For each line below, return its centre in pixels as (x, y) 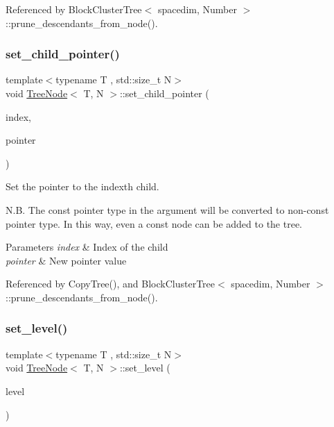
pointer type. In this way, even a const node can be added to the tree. (154, 223)
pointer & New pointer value (66, 260)
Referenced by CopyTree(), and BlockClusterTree (110, 284)
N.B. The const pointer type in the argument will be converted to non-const (167, 209)
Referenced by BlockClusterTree (74, 9)
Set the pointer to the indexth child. (82, 186)
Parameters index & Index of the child (87, 247)
